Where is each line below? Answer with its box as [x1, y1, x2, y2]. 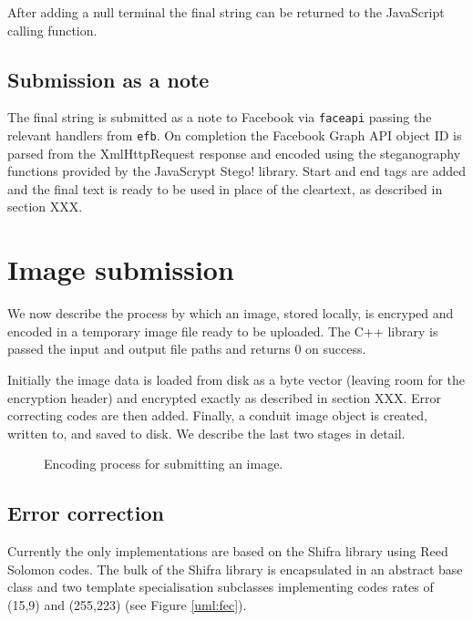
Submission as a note [7, 65, 210, 93]
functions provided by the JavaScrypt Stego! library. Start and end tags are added [7, 161, 467, 181]
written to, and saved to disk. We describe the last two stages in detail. [7, 423, 406, 442]
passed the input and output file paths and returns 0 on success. [7, 339, 366, 358]
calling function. [7, 20, 98, 39]
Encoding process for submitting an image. [44, 454, 283, 473]
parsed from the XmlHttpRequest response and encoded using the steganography [7, 143, 461, 162]
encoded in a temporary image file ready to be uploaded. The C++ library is [7, 321, 438, 340]
